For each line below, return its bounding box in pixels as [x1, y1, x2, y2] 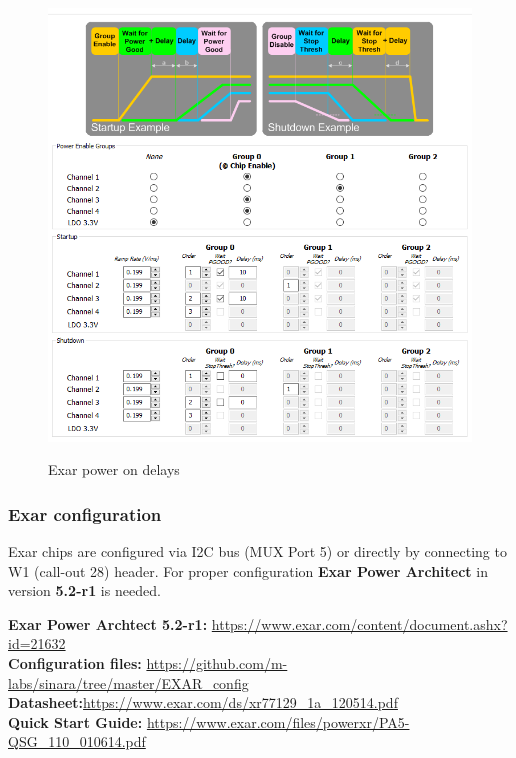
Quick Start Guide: [8, 711, 143, 732]
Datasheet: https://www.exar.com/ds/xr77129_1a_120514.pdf [8, 692, 398, 713]
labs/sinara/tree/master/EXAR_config [8, 672, 249, 693]
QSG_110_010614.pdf [8, 731, 146, 752]
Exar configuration [8, 501, 162, 526]
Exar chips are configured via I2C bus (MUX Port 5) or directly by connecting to [8, 541, 507, 562]
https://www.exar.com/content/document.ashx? [211, 613, 508, 634]
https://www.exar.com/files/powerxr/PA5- [146, 711, 410, 732]
